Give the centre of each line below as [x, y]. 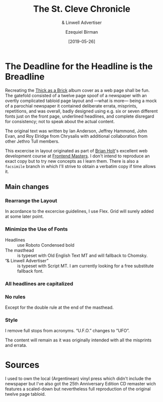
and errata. [16, 345]
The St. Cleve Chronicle [82, 9]
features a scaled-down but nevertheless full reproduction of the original [78, 389]
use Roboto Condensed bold [46, 245]
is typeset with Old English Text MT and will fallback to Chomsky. [82, 255]
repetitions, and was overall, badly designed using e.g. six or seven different [81, 111]
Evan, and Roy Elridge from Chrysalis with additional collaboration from [76, 136]
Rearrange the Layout [31, 201]
